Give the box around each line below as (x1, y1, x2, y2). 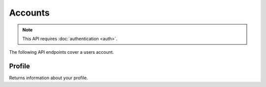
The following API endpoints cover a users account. (9, 49, 114, 55)
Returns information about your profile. (9, 75, 88, 81)
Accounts (9, 7, 50, 18)
